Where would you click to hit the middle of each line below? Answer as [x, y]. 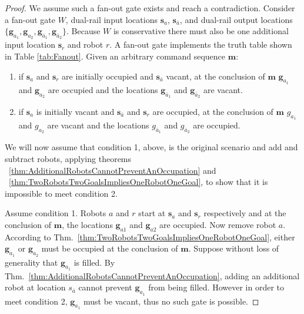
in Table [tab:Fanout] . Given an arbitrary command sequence [115, 56]
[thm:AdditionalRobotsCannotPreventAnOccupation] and [113, 170]
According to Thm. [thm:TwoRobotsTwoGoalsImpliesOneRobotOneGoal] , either [150, 237]
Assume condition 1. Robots [56, 213]
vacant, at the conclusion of [216, 76]
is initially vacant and [75, 111]
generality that [31, 262]
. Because [83, 31]
